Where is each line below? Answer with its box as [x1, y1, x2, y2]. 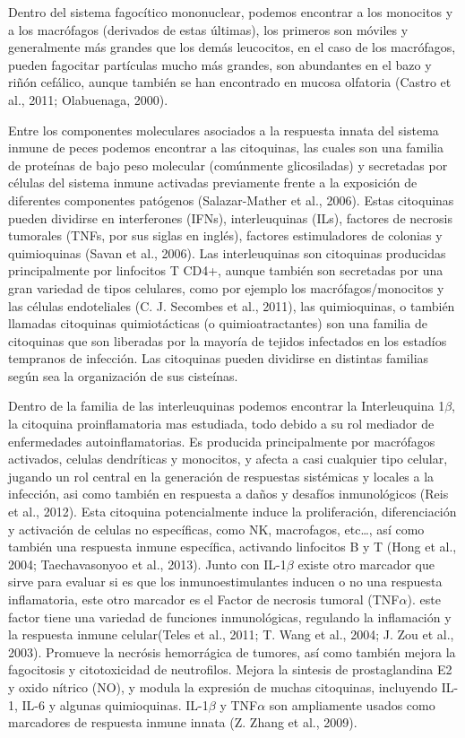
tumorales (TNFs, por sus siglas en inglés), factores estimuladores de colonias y [8, 226, 443, 245]
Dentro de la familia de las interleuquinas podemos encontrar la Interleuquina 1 [8, 396, 445, 415]
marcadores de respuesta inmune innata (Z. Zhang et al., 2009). [8, 713, 357, 732]
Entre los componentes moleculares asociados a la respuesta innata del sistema [8, 120, 439, 139]
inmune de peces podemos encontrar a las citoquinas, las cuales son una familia [8, 138, 443, 157]
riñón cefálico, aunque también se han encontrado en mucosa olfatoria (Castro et [8, 73, 452, 91]
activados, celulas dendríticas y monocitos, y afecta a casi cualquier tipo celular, [8, 449, 448, 468]
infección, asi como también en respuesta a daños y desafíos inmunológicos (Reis [8, 484, 449, 503]
